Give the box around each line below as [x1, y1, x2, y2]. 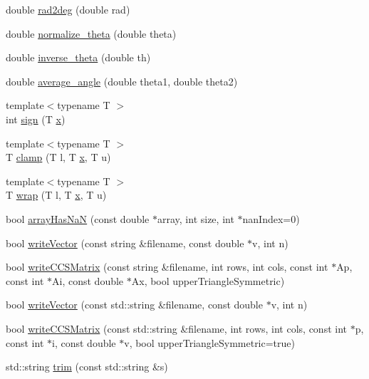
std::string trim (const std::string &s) [6, 359, 168, 374]
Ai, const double [52, 273, 124, 288]
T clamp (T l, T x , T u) [6, 150, 111, 165]
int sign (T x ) [6, 111, 66, 126]
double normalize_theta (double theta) [6, 26, 177, 41]
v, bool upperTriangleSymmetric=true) [124, 335, 295, 350]
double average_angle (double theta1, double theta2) [6, 73, 238, 88]
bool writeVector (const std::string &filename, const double [6, 297, 263, 312]
